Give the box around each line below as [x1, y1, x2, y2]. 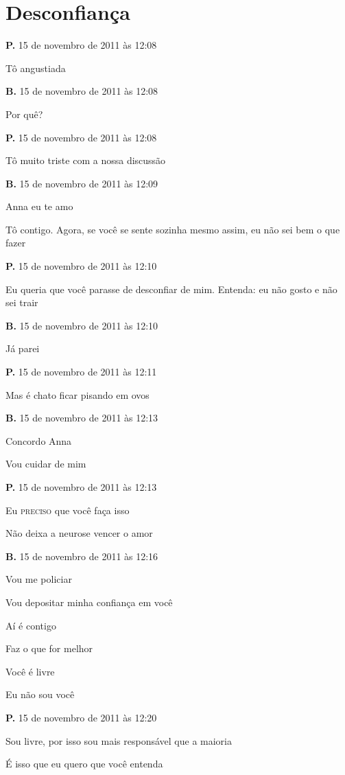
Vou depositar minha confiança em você [5, 594, 173, 609]
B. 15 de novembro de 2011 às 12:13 [5, 410, 158, 425]
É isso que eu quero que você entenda [5, 756, 163, 771]
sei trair [5, 295, 38, 310]
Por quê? [5, 106, 43, 121]
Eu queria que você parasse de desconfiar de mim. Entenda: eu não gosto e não [5, 281, 337, 296]
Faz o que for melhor [5, 641, 93, 656]
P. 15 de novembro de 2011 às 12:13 [5, 480, 157, 494]
